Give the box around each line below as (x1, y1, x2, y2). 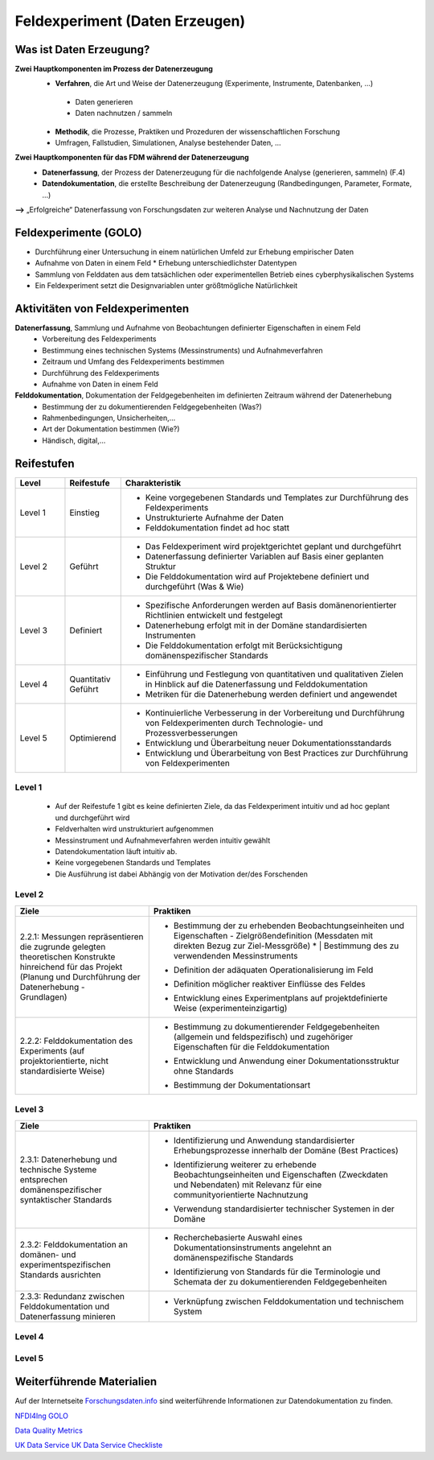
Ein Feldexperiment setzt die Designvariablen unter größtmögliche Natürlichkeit (35, 281, 298, 291)
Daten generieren (75, 97, 133, 106)
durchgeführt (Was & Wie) (145, 580, 244, 592)
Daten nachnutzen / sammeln (75, 109, 173, 118)
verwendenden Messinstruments (173, 950, 298, 961)
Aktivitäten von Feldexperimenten (14, 302, 190, 316)
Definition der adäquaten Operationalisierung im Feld (173, 964, 374, 975)
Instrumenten (145, 629, 196, 641)
